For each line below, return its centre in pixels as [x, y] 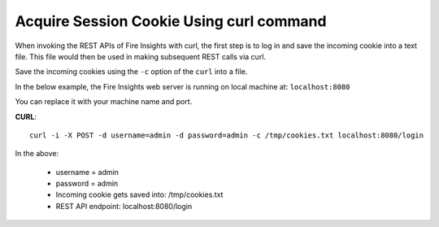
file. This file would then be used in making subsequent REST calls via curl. [141, 56]
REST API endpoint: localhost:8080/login [124, 206]
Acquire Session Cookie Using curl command [171, 21]
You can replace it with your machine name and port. [104, 102]
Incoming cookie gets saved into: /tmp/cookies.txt [139, 194]
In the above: [37, 154]
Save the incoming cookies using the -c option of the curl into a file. [131, 72]
